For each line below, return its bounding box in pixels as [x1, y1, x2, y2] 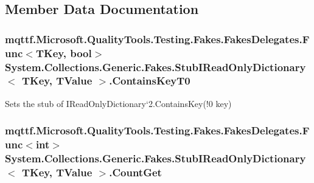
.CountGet [109, 165, 162, 180]
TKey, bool [35, 45, 92, 60]
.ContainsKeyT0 [109, 73, 190, 88]
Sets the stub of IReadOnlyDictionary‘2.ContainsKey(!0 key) [5, 97, 232, 109]
